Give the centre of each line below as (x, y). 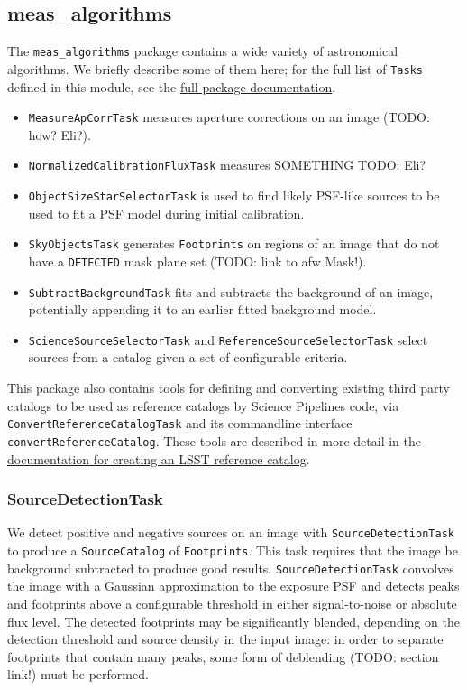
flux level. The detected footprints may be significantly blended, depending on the (233, 621)
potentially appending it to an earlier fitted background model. (202, 309)
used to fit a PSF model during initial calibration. (166, 213)
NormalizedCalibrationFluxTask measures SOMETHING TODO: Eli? (227, 165)
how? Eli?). (60, 134)
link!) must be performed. (78, 674)
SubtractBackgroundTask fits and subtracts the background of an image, (231, 291)
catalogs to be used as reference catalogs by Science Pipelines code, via (203, 405)
